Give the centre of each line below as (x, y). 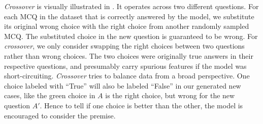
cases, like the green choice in (50, 95)
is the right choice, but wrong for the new (170, 95)
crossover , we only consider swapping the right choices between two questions (124, 46)
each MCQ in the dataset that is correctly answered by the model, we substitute (129, 16)
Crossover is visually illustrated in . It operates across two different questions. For (131, 6)
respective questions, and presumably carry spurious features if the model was (125, 66)
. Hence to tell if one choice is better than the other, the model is (141, 105)
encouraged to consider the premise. (60, 115)
